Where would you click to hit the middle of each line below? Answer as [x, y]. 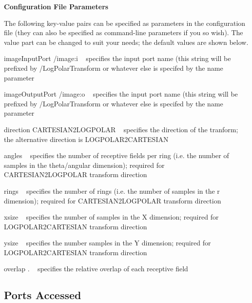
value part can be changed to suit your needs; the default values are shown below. [126, 42]
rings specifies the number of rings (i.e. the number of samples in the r [112, 191]
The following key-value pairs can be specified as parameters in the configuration [125, 23]
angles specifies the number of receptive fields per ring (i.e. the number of [116, 155]
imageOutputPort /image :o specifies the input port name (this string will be [121, 94]
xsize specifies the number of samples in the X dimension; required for [111, 217]
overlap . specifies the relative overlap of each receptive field [96, 269]
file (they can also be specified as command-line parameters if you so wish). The [124, 32]
